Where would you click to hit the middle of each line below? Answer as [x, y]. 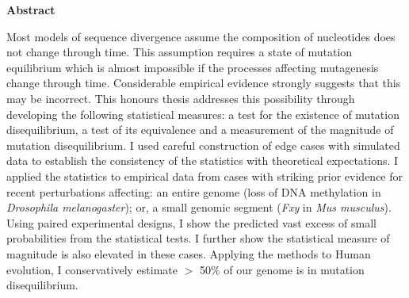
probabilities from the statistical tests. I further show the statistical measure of [198, 238]
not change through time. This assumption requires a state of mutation [180, 52]
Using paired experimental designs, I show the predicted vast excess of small [191, 222]
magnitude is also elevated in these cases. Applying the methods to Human [189, 253]
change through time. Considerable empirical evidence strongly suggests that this [204, 83]
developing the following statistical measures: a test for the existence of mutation [203, 114]
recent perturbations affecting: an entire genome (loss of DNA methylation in [194, 191]
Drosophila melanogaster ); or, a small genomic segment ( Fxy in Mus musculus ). [199, 207]
